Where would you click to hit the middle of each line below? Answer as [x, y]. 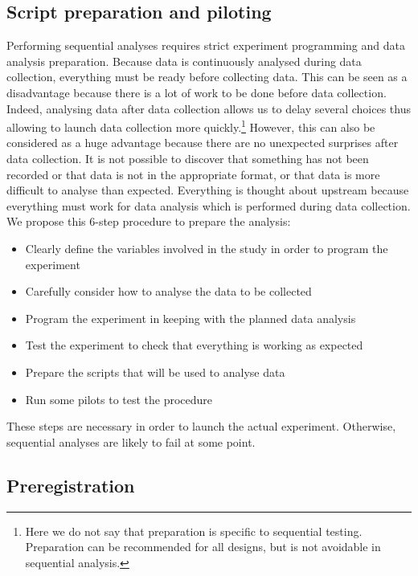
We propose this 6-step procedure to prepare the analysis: [149, 221]
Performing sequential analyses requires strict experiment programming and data [206, 45]
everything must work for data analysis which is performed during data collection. [209, 205]
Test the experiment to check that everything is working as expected [194, 345]
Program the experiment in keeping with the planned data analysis [191, 318]
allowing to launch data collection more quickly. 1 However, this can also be [191, 126]
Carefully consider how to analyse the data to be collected [168, 291]
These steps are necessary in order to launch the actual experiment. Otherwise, [201, 426]
